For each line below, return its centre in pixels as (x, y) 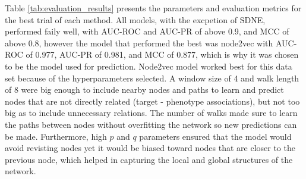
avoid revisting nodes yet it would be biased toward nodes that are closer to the (150, 148)
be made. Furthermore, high (56, 136)
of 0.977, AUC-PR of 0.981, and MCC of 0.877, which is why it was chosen (162, 54)
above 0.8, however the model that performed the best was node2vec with (139, 43)
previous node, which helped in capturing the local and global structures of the (149, 159)
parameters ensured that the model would (215, 136)
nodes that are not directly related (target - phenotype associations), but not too (152, 101)
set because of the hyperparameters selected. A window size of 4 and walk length (152, 78)
